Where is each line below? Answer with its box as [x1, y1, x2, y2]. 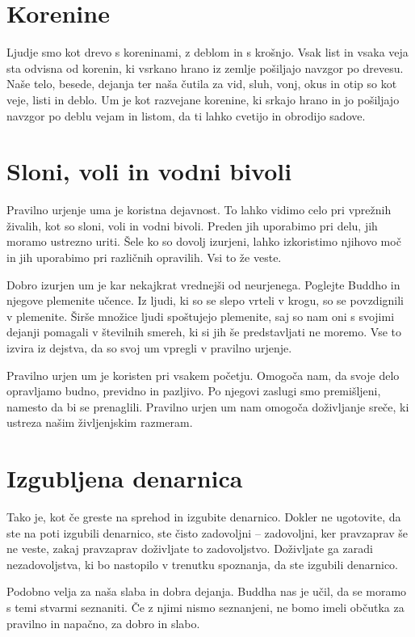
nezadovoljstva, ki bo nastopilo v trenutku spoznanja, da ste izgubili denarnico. [6, 555, 398, 572]
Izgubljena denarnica [6, 462, 243, 495]
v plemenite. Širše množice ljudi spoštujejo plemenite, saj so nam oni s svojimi [6, 307, 395, 324]
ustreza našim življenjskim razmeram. [6, 414, 193, 431]
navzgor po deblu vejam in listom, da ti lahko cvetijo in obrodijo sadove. [6, 107, 366, 124]
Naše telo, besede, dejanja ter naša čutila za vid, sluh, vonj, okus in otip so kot [6, 75, 397, 92]
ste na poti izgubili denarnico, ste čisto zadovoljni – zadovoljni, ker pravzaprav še [6, 524, 409, 541]
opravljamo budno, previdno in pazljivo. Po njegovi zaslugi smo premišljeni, [6, 382, 381, 399]
